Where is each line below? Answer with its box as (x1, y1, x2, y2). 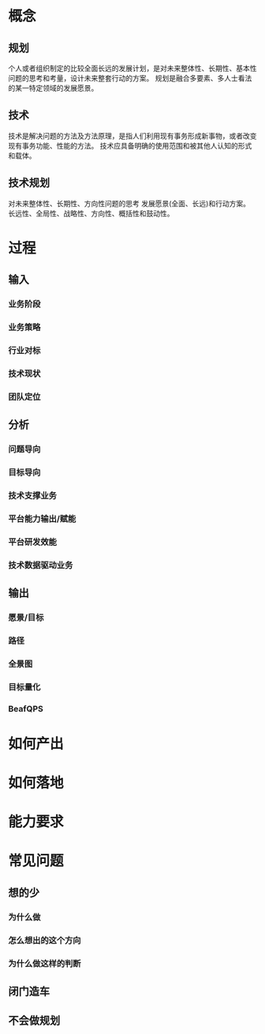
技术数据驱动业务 (8, 559, 73, 570)
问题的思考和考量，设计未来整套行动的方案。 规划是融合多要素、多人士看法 (8, 73, 252, 83)
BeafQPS (8, 703, 43, 714)
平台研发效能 (8, 536, 58, 547)
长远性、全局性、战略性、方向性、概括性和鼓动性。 (8, 209, 174, 218)
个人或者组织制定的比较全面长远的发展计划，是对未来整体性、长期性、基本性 (8, 64, 257, 73)
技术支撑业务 (8, 490, 58, 501)
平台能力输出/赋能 (8, 513, 77, 524)
